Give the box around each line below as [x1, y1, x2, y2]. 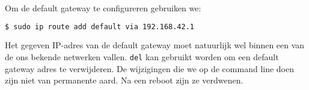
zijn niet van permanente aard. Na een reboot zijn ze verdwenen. [5, 74, 243, 86]
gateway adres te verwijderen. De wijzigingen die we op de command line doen [5, 62, 295, 75]
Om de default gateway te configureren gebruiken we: [5, 2, 201, 14]
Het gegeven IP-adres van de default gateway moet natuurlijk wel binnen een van [5, 39, 305, 51]
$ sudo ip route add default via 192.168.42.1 [5, 22, 194, 31]
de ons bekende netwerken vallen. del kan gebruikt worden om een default [5, 51, 279, 63]
